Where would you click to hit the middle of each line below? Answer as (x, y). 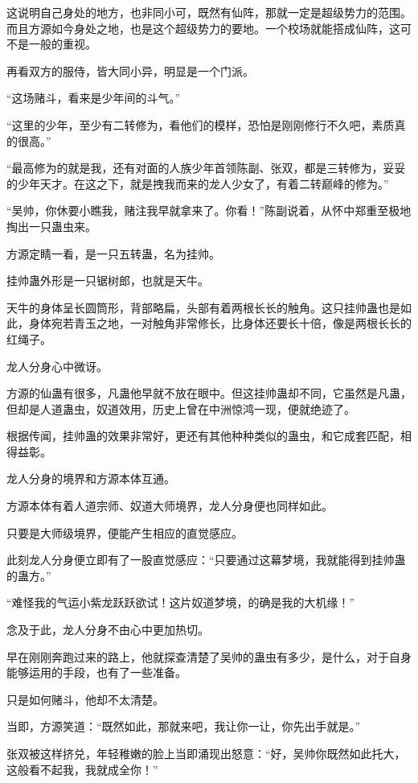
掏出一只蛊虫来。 (51, 226)
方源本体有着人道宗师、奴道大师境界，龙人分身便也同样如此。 (170, 506)
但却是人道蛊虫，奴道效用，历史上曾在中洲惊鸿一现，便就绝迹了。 (181, 408)
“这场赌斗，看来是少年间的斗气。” (94, 98)
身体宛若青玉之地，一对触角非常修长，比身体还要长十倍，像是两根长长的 (220, 323)
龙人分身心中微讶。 (57, 366)
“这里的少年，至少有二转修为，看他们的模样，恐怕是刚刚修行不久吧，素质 (201, 124)
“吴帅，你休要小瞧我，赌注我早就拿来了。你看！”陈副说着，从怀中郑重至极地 (209, 210)
